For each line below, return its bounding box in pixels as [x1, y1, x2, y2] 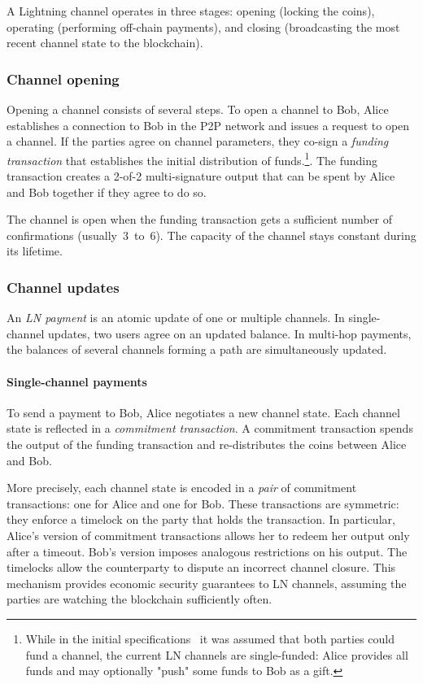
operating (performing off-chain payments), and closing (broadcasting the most [7, 18, 400, 35]
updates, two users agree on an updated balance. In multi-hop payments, [47, 325, 412, 342]
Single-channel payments [7, 372, 147, 390]
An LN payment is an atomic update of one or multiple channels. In [7, 309, 345, 326]
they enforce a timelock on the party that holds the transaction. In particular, [7, 511, 395, 528]
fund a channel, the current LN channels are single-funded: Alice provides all [25, 646, 408, 663]
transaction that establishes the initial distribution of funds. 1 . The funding [7, 149, 378, 168]
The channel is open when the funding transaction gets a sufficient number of [7, 211, 393, 228]
